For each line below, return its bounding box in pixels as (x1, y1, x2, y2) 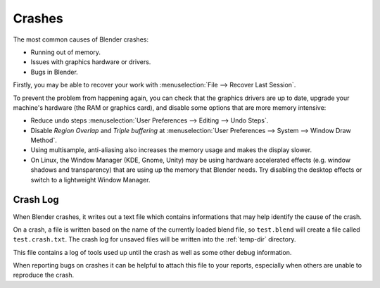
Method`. (30, 136, 58, 144)
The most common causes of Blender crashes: (13, 35, 149, 44)
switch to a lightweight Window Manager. (30, 175, 151, 184)
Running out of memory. (30, 48, 101, 56)
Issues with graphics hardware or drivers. (30, 58, 151, 66)
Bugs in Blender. (30, 68, 79, 76)
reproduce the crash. (13, 271, 74, 280)
